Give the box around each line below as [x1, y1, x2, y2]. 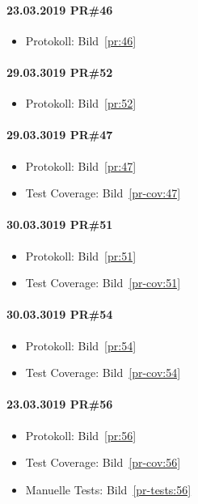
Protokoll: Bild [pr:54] [25, 337, 137, 354]
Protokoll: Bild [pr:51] [25, 247, 137, 264]
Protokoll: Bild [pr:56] [25, 426, 137, 443]
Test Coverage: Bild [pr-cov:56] [25, 454, 181, 471]
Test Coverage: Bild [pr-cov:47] [25, 184, 181, 201]
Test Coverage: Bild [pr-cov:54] [25, 364, 181, 381]
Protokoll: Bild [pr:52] [25, 95, 137, 112]
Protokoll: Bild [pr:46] [25, 32, 137, 49]
